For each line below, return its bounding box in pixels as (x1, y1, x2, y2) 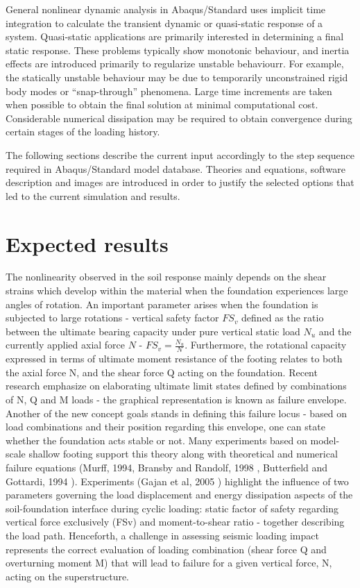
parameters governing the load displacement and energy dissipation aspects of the (6, 487, 353, 502)
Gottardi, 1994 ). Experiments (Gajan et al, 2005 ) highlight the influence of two (6, 473, 349, 488)
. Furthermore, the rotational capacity (185, 337, 347, 352)
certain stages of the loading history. (6, 124, 160, 139)
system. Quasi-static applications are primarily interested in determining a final (6, 29, 344, 44)
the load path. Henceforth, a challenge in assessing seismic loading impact (6, 528, 319, 542)
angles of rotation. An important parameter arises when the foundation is (6, 296, 318, 311)
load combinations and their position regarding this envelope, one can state (6, 419, 325, 434)
